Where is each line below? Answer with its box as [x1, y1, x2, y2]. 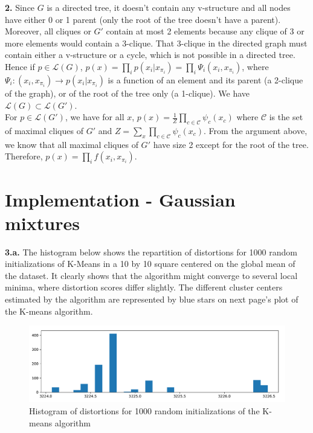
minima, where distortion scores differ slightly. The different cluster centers [5, 281, 283, 293]
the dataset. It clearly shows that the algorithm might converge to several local [5, 269, 298, 281]
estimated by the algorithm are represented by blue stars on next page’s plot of [5, 293, 298, 306]
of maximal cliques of [5, 124, 83, 136]
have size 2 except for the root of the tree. [153, 138, 309, 150]
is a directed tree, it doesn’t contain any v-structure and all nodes [47, 1, 291, 13]
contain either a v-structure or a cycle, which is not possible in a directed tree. [5, 48, 295, 61]
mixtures [5, 210, 80, 235]
